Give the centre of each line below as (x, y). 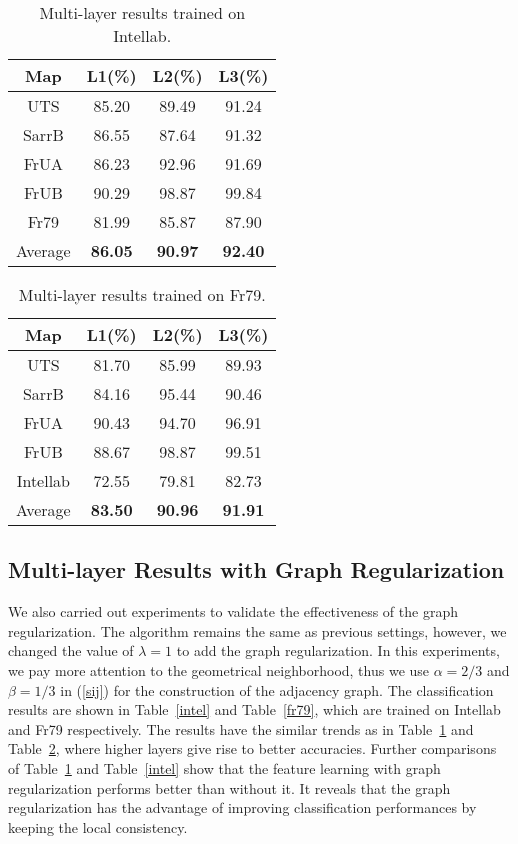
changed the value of (71, 650)
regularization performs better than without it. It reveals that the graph (229, 787)
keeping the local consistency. (98, 826)
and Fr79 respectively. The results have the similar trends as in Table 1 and (241, 728)
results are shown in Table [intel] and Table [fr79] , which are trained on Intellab (254, 709)
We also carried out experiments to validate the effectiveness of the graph (233, 611)
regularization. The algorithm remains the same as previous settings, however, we (257, 630)
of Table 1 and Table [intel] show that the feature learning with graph (224, 767)
